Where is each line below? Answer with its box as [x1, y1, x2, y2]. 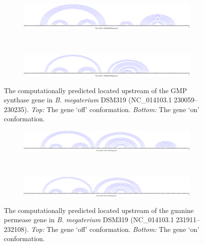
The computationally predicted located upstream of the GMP [4, 85, 187, 95]
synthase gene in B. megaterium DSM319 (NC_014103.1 [4, 95, 172, 105]
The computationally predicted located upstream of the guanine [4, 205, 194, 215]
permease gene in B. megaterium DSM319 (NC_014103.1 [4, 214, 174, 225]
